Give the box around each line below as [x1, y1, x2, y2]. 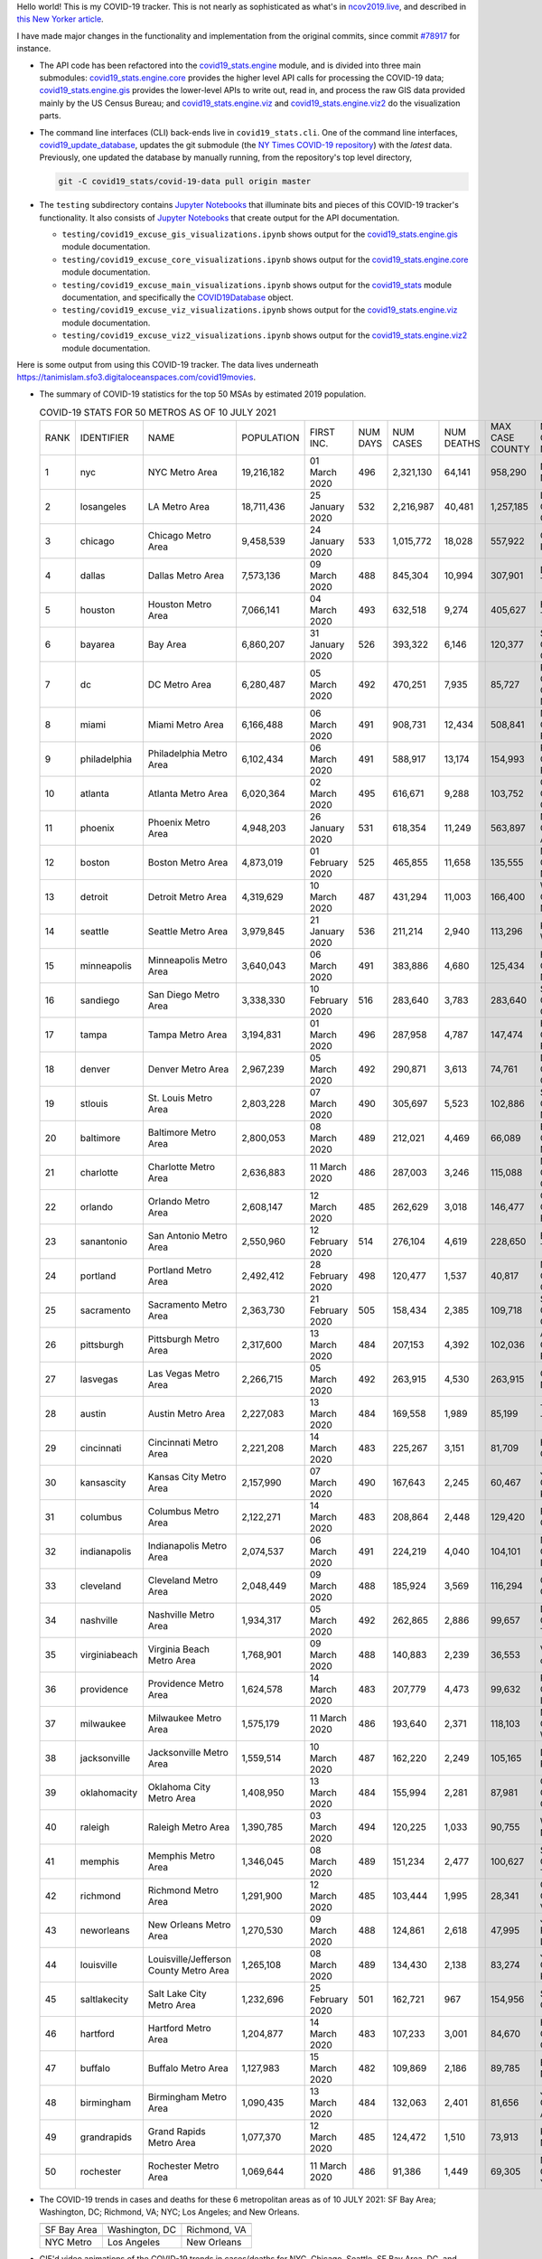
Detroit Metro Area [147, 890, 228, 903]
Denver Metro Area [147, 1063, 229, 1075]
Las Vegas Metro [147, 1367, 220, 1380]
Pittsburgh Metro [147, 1333, 220, 1345]
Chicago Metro [147, 529, 211, 541]
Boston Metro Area [147, 856, 229, 868]
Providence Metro [147, 1677, 225, 1690]
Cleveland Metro [147, 1573, 219, 1586]
